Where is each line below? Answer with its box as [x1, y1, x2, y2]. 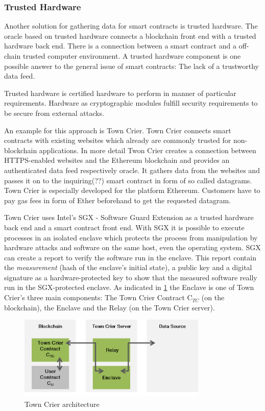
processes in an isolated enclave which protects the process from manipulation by [4, 232, 258, 243]
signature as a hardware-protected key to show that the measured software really [4, 272, 257, 282]
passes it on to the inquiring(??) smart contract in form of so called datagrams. [4, 175, 252, 185]
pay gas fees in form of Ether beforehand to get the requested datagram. [4, 195, 231, 205]
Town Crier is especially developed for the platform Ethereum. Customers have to [4, 185, 260, 196]
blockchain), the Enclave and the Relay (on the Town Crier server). [4, 302, 215, 312]
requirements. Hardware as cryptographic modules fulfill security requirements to [4, 98, 258, 108]
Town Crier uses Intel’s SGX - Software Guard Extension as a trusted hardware [4, 212, 254, 223]
